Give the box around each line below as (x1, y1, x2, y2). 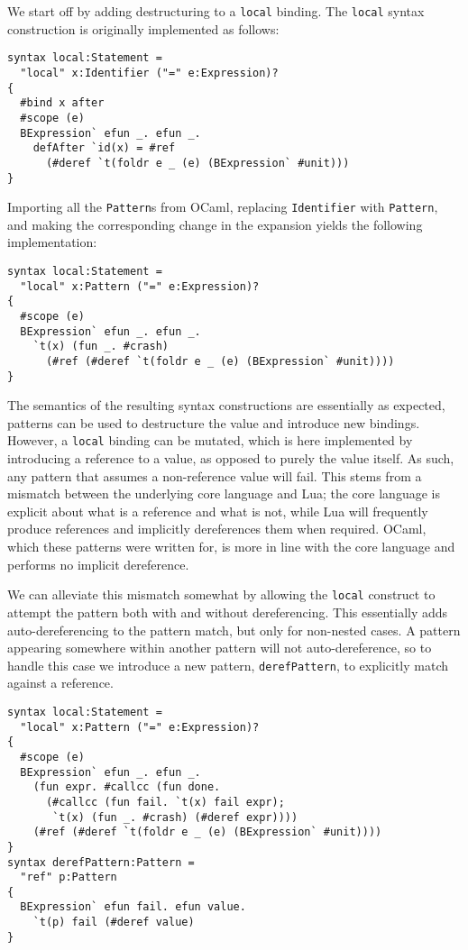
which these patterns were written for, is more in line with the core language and (7, 537, 455, 556)
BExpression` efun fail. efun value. (20, 900, 246, 914)
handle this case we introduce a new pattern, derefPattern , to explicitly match (7, 655, 449, 674)
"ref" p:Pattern (20, 871, 117, 884)
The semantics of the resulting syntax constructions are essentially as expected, (7, 396, 445, 415)
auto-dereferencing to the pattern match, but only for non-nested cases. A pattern (7, 620, 461, 639)
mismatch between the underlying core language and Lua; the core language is (7, 484, 440, 503)
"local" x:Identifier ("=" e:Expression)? (20, 66, 279, 79)
